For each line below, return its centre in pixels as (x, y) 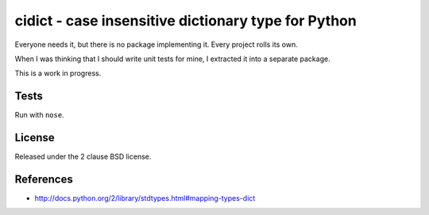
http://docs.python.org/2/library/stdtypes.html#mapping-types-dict (145, 198)
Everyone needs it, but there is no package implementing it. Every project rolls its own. (156, 44)
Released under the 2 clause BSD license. (83, 157)
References (44, 179)
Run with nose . (39, 115)
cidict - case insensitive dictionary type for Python (186, 21)
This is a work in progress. (58, 73)
